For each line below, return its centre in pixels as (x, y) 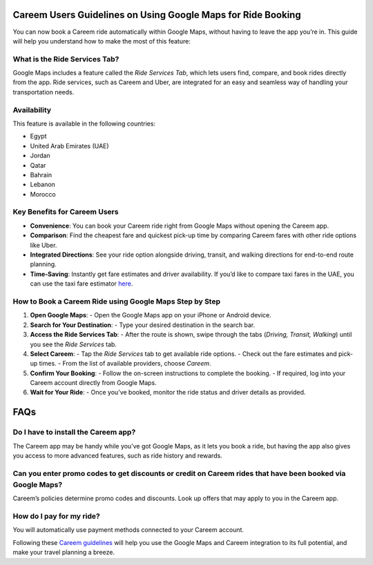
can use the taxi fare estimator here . (82, 284)
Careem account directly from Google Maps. (93, 383)
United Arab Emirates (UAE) (70, 146)
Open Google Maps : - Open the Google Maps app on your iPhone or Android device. (151, 315)
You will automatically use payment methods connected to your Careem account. (128, 530)
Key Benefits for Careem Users (66, 212)
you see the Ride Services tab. (74, 344)
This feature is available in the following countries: (84, 123)
